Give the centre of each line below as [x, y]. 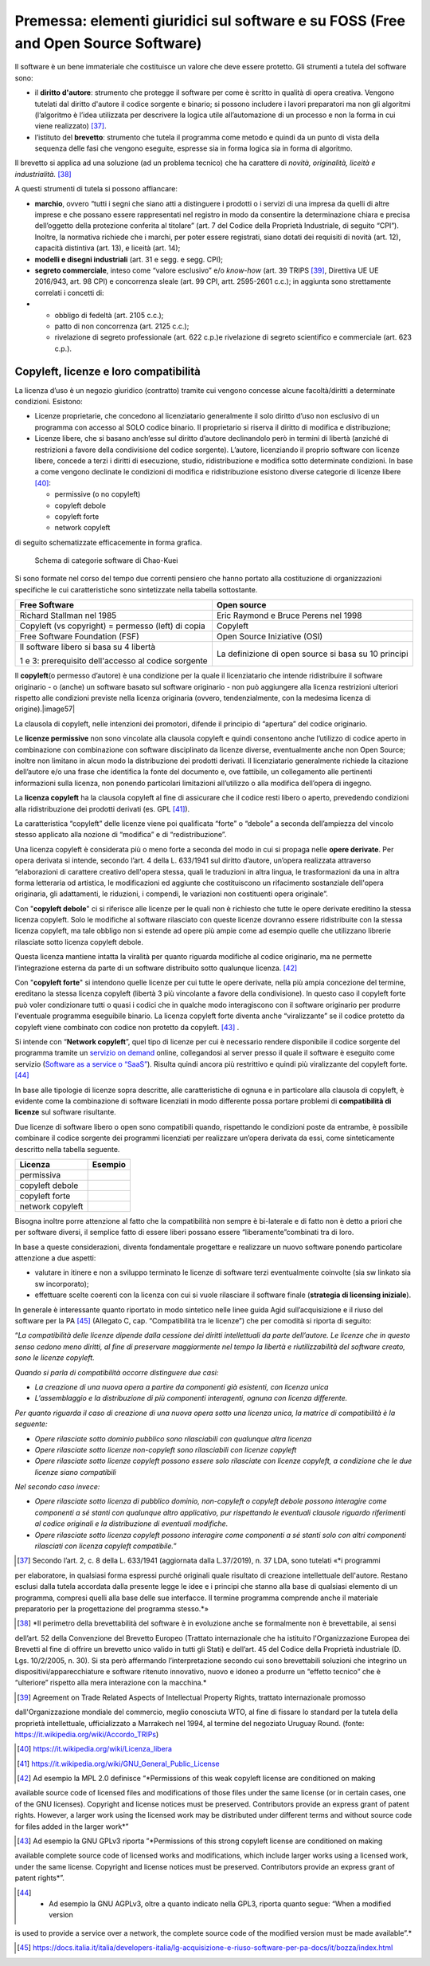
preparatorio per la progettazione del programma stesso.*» [111, 1609]
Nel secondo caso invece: [57, 1487]
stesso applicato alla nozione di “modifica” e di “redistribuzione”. [121, 835]
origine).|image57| [45, 709]
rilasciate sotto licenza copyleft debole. [79, 942]
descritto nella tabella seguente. [67, 1149]
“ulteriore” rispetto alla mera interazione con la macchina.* [111, 1683]
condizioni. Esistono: [49, 402]
